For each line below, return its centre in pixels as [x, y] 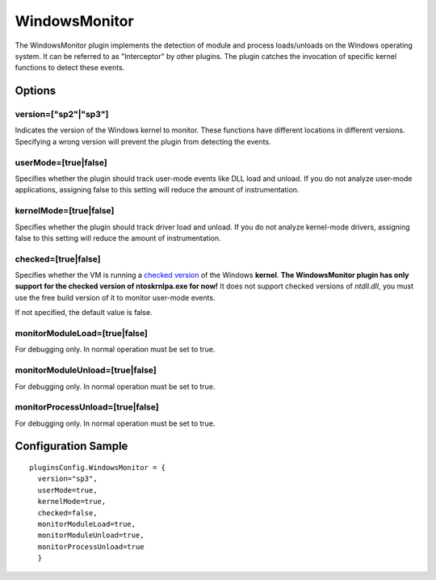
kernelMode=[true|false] [65, 211]
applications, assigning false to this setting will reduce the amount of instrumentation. [157, 190]
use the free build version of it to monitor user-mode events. [115, 297]
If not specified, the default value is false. [84, 313]
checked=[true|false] [58, 258]
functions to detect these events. [70, 68]
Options [36, 91]
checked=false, [67, 513]
